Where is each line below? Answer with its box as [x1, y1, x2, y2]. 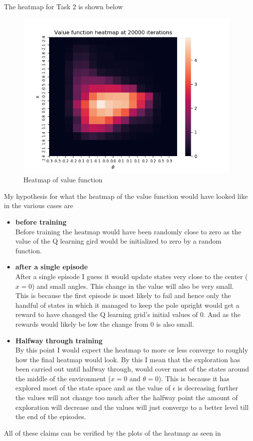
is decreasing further [178, 383, 238, 393]
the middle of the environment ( [15, 373, 111, 383]
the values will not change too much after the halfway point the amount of [15, 392, 238, 403]
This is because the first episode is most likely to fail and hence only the [15, 290, 231, 300]
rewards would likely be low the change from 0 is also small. [15, 318, 194, 329]
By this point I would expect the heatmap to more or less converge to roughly [15, 345, 248, 355]
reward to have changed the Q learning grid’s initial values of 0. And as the [15, 309, 241, 319]
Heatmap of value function [23, 175, 103, 185]
